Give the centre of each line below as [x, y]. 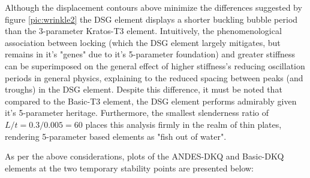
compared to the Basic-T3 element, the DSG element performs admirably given [151, 101]
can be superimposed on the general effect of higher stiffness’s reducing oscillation [155, 65]
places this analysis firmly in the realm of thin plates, [183, 124]
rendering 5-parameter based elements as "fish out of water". [116, 136]
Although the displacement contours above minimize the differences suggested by [154, 7]
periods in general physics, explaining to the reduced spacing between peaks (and [154, 77]
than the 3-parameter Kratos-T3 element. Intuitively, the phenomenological [143, 31]
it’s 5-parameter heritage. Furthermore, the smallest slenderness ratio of [137, 113]
